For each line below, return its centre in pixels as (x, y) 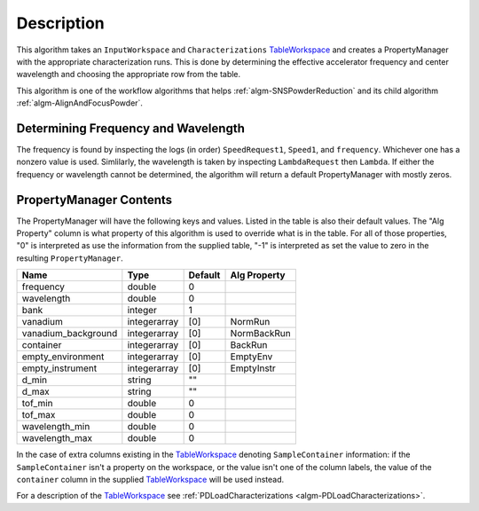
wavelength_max (57, 438)
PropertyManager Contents (94, 200)
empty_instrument (59, 368)
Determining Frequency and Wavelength (131, 128)
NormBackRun (261, 334)
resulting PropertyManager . (70, 258)
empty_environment (63, 357)
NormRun (250, 322)
